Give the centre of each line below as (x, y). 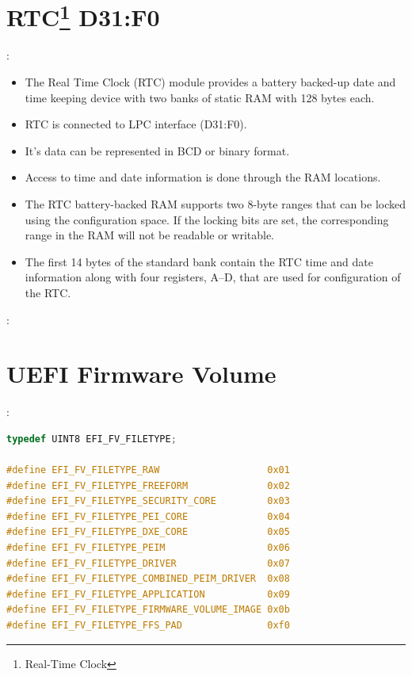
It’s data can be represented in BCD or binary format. (157, 150)
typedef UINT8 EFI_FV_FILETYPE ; (92, 439)
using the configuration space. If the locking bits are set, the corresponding (207, 219)
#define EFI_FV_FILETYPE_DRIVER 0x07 (148, 563)
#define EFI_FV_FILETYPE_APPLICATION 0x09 (148, 594)
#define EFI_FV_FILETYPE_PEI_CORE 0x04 (148, 516)
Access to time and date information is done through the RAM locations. (203, 177)
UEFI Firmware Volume (141, 374)
